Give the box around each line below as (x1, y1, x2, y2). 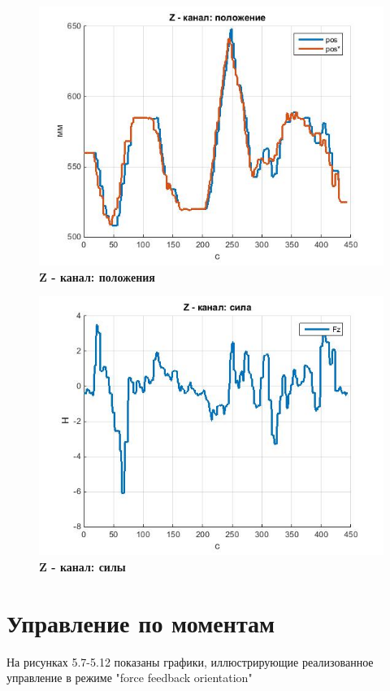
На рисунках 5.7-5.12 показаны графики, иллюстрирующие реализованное (6, 653, 374, 670)
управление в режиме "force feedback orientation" (6, 669, 253, 686)
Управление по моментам (6, 606, 275, 639)
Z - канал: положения (39, 268, 155, 285)
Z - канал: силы (39, 558, 126, 575)
